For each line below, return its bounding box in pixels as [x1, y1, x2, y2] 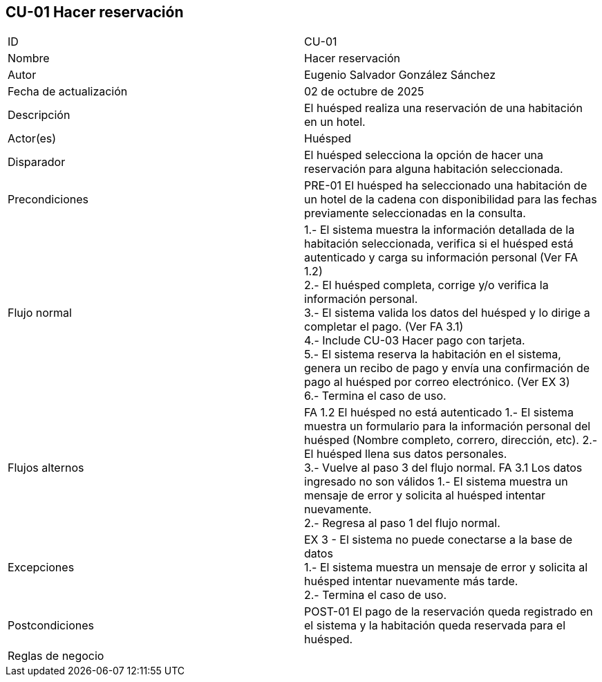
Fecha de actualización [8, 84, 128, 99]
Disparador [8, 155, 66, 169]
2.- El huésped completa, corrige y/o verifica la [304, 278, 549, 293]
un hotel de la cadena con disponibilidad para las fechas [304, 192, 597, 207]
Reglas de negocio [8, 649, 104, 663]
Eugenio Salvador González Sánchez [304, 68, 496, 82]
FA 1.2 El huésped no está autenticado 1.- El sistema [304, 405, 574, 420]
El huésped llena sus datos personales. [304, 447, 507, 461]
